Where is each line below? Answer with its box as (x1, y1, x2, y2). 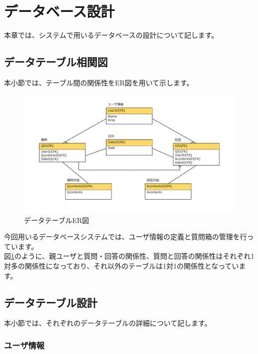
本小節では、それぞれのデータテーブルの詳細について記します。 (4, 318, 212, 328)
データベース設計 (4, 1, 115, 21)
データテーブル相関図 (4, 54, 108, 70)
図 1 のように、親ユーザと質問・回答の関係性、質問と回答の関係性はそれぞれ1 (4, 251, 255, 261)
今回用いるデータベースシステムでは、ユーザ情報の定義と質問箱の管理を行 (4, 231, 247, 242)
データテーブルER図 (24, 214, 89, 225)
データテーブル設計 (4, 294, 97, 310)
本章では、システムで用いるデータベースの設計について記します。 (4, 30, 219, 40)
